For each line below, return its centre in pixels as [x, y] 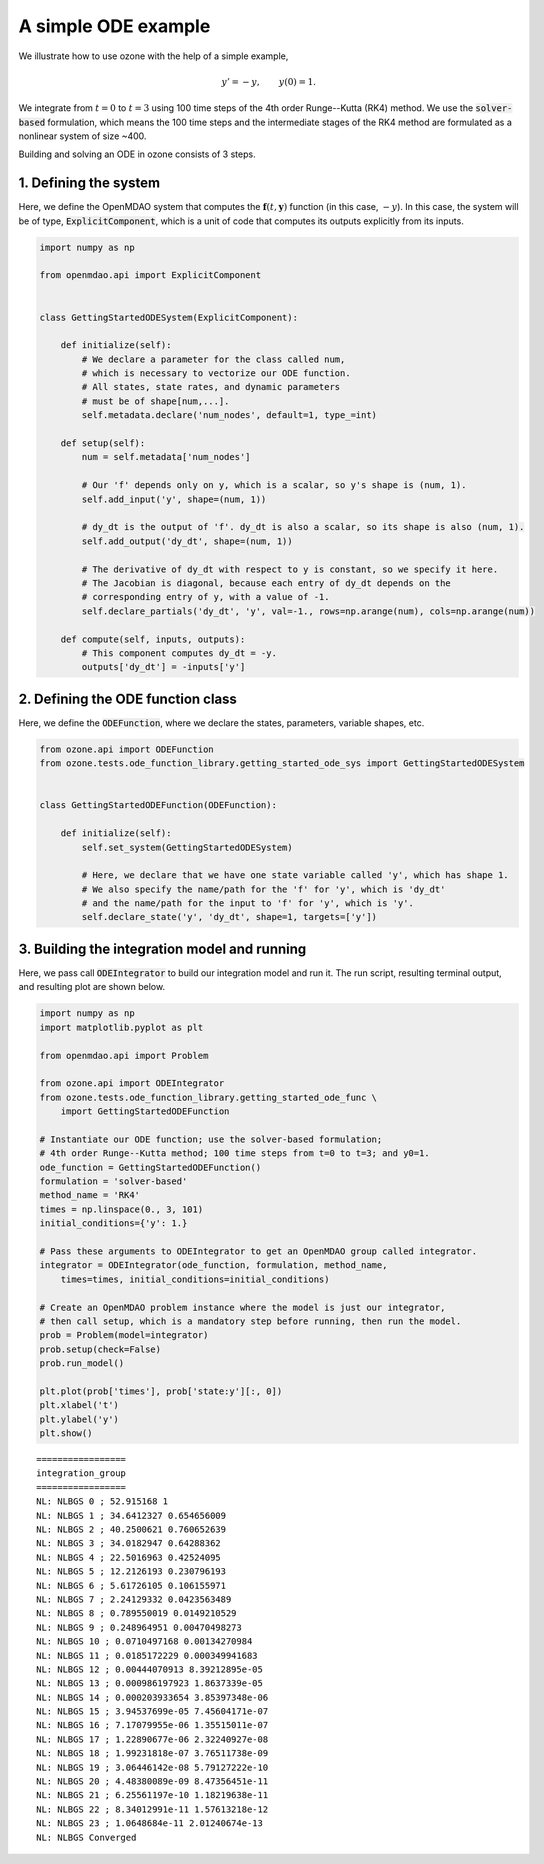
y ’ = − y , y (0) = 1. [269, 81]
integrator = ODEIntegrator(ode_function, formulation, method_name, [213, 1265]
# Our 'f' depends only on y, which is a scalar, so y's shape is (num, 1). [274, 485]
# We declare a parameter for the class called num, [213, 359]
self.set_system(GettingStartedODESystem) [187, 847]
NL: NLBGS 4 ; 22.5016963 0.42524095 [129, 1557]
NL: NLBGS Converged [86, 1837]
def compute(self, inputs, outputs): [153, 639]
